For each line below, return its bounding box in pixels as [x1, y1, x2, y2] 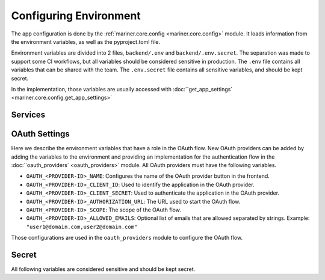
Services [11, 110, 46, 120]
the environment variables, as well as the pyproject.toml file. [11, 38, 161, 45]
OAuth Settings [11, 129, 70, 139]
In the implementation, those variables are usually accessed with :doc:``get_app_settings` [11, 85, 233, 93]
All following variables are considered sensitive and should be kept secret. [11, 266, 196, 273]
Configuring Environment [11, 9, 141, 22]
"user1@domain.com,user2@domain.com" [26, 223, 138, 230]
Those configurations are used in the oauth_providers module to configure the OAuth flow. [11, 234, 243, 242]
